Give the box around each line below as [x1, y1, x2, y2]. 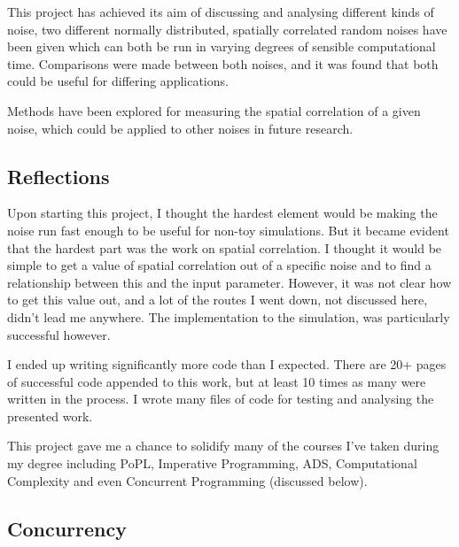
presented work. [7, 406, 93, 425]
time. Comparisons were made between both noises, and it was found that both [7, 54, 439, 73]
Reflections [7, 162, 110, 189]
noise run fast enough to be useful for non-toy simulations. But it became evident [7, 220, 449, 239]
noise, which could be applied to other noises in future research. [7, 119, 354, 137]
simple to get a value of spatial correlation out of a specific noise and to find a [7, 256, 432, 274]
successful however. [7, 325, 111, 343]
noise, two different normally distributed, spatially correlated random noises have [7, 19, 447, 38]
